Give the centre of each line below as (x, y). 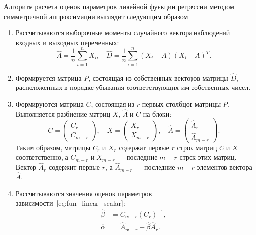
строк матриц (197, 147)
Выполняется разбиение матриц (63, 113)
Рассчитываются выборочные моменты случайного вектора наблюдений (123, 33)
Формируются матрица (49, 103)
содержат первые (144, 147)
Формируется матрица (48, 77)
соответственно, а (42, 157)
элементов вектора (224, 167)
